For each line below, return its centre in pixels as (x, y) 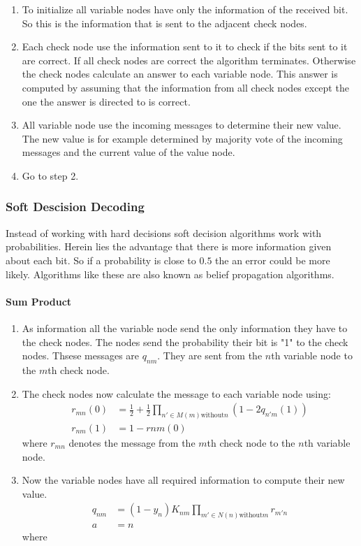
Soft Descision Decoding (75, 207)
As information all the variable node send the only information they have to (185, 328)
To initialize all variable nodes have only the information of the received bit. (185, 9)
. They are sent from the (210, 355)
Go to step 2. (50, 175)
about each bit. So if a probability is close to (101, 260)
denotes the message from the (132, 443)
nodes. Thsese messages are (81, 355)
